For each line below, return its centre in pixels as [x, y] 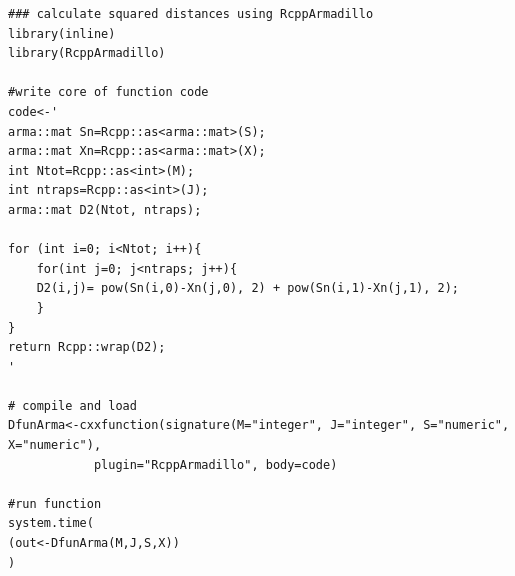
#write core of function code [108, 92]
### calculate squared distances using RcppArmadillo [191, 14]
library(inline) [62, 33]
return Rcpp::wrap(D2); [87, 347]
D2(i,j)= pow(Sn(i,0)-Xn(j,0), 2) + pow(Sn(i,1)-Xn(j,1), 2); [248, 288]
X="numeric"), [55, 445]
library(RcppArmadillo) [87, 53]
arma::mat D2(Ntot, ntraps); [105, 209]
